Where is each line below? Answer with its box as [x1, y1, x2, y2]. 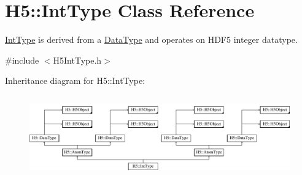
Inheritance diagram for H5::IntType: [5, 74, 145, 87]
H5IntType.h [53, 53, 102, 66]
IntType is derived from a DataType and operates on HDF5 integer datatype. [5, 33, 298, 46]
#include [5, 53, 39, 66]
